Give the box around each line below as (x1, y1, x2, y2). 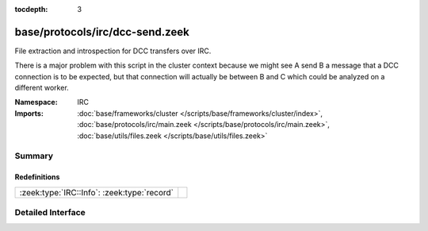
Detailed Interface (14, 206, 86, 218)
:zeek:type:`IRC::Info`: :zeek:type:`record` (19, 187, 174, 198)
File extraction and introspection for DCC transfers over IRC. (14, 46, 212, 56)
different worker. (14, 83, 69, 93)
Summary (14, 151, 54, 162)
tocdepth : (14, 5, 48, 13)
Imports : (14, 108, 44, 118)
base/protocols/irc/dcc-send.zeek (14, 25, 189, 39)
